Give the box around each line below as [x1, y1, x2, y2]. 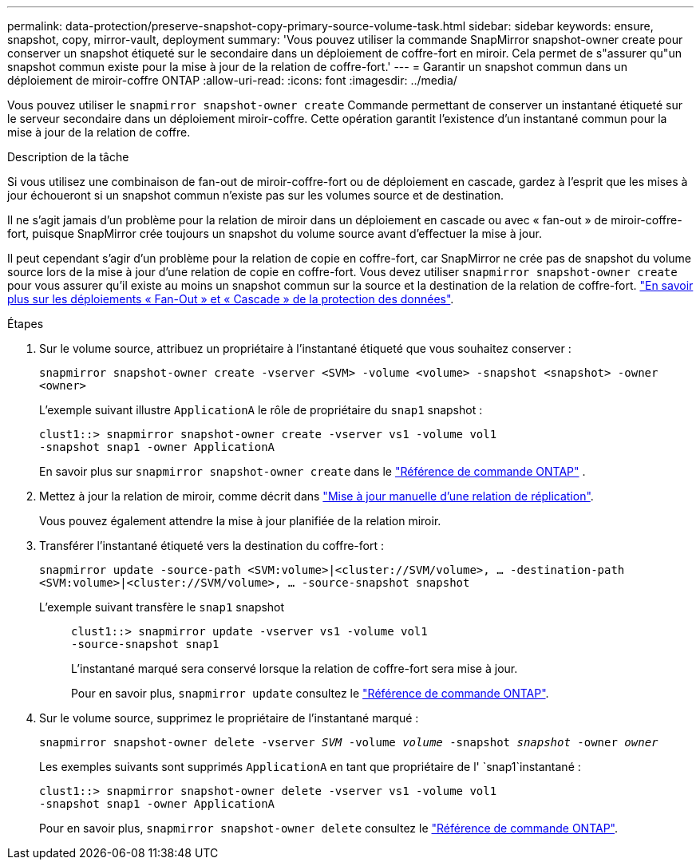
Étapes [7, 317, 44, 330]
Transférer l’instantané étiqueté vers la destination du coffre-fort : [39, 539, 385, 552]
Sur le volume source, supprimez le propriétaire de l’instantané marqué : [39, 711, 419, 725]
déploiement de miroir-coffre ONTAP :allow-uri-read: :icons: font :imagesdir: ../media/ [7, 73, 457, 87]
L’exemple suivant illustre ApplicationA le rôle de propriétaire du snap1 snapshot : [39, 403, 483, 417]
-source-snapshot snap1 [71, 638, 219, 650]
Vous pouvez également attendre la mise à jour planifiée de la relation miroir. [39, 514, 441, 528]
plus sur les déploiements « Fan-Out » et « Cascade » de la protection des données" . [7, 292, 454, 306]
